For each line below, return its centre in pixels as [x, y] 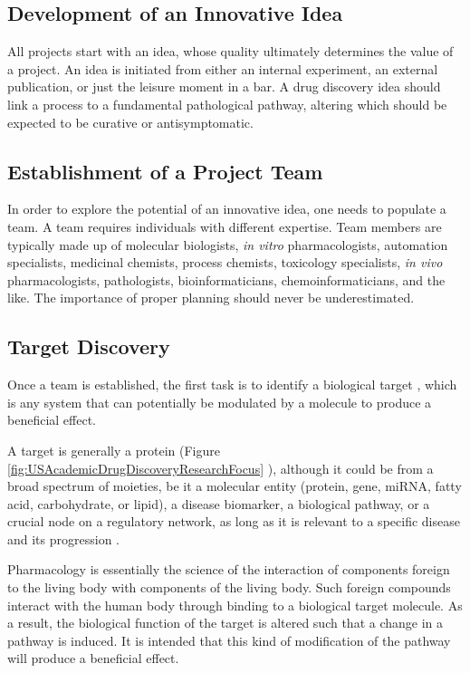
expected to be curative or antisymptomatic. [130, 122]
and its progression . [63, 538]
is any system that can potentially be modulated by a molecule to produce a [220, 402]
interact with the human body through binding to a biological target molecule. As [235, 605]
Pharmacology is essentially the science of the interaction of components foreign [229, 569]
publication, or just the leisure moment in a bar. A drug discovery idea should [224, 87]
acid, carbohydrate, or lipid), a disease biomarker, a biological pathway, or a [219, 503]
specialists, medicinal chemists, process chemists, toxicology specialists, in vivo [225, 262]
